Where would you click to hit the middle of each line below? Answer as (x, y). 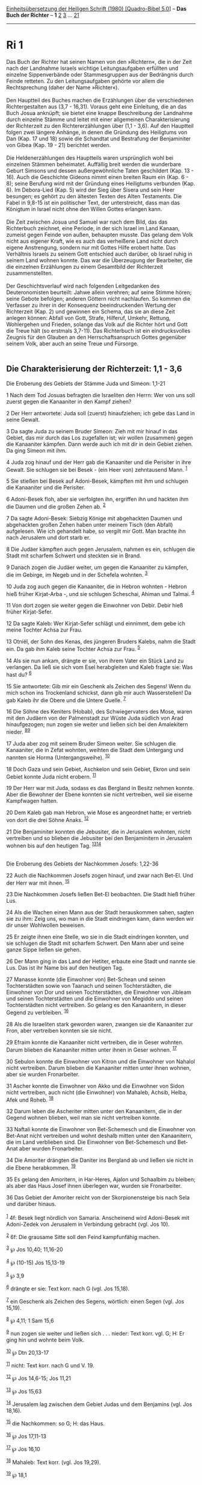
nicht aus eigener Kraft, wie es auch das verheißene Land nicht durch (92, 241)
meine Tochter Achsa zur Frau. (44, 630)
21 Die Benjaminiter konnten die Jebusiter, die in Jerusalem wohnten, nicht (98, 832)
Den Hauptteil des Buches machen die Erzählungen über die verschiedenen (100, 100)
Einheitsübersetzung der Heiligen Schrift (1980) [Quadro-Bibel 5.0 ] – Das (96, 9)
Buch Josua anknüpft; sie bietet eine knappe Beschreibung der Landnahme (99, 113)
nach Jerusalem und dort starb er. (48, 538)
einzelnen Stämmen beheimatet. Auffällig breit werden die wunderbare (94, 164)
